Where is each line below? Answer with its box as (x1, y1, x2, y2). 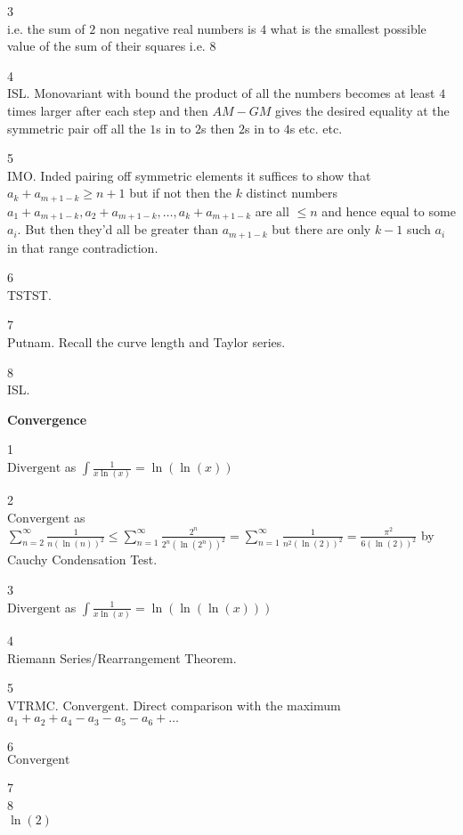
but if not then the (129, 183, 231, 202)
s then (200, 118, 235, 137)
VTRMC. (7, 695, 59, 714)
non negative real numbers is (99, 19, 256, 37)
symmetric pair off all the (7, 118, 146, 137)
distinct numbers (246, 183, 338, 202)
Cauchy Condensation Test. (7, 550, 158, 569)
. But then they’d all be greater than (17, 220, 219, 239)
